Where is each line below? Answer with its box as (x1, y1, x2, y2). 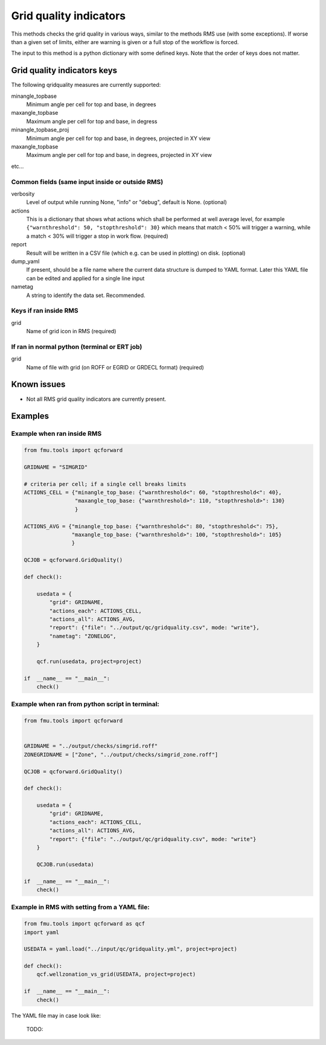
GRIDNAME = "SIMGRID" (24, 464, 88, 470)
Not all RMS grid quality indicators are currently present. (26, 395, 167, 403)
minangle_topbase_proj (11, 126, 69, 133)
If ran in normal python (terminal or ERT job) (11, 342, 142, 351)
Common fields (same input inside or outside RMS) (11, 177, 164, 186)
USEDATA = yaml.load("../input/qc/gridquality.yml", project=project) (24, 945, 238, 953)
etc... (11, 162, 24, 170)
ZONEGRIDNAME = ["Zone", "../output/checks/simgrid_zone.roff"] (24, 751, 219, 758)
